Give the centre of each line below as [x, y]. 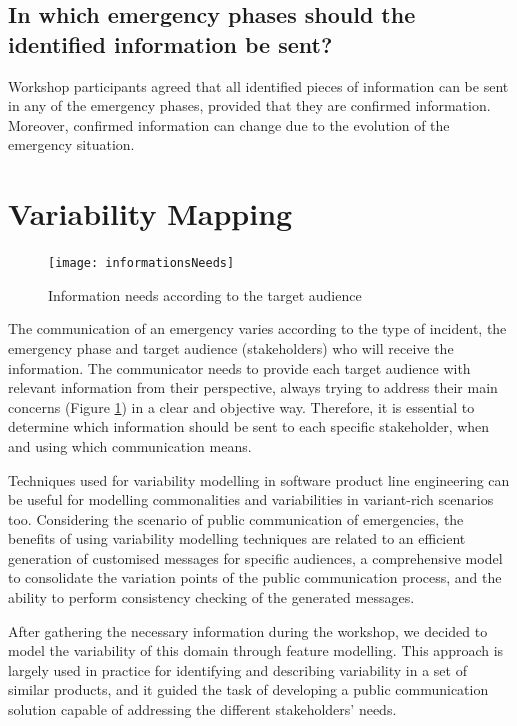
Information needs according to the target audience [205, 294]
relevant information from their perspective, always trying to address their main [253, 387]
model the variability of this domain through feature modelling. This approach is [256, 650]
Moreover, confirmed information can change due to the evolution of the [229, 124]
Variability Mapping [150, 213]
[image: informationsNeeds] [141, 263]
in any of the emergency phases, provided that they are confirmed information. [249, 105]
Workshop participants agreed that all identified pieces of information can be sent [258, 85]
